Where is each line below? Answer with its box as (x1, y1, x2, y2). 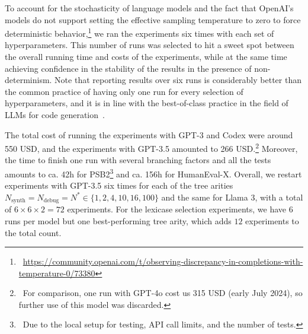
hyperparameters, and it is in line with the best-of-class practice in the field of (5, 97, 288, 109)
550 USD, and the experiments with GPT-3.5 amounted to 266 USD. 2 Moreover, (5, 141, 298, 154)
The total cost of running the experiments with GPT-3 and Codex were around (5, 128, 293, 141)
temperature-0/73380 (18, 266, 95, 279)
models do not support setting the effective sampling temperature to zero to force (5, 13, 301, 26)
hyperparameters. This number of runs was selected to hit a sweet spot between (5, 39, 294, 51)
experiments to (245, 214, 299, 227)
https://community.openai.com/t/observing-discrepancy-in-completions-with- (23, 255, 303, 268)
